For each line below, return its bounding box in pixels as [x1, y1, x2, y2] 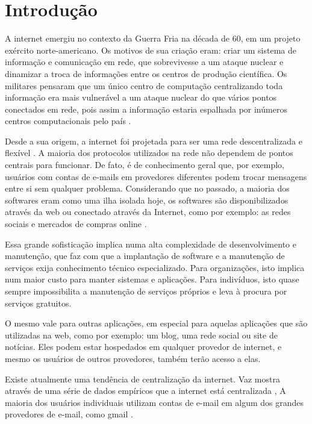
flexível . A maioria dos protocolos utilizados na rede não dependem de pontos [5, 146, 293, 159]
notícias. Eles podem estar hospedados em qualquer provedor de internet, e [5, 340, 282, 353]
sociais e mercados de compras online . [5, 217, 147, 230]
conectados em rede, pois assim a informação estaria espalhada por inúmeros [5, 102, 287, 115]
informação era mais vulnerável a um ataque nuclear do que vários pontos [5, 91, 277, 104]
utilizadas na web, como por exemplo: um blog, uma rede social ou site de [5, 328, 278, 341]
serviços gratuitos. [5, 296, 72, 309]
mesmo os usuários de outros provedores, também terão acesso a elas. [5, 352, 261, 364]
